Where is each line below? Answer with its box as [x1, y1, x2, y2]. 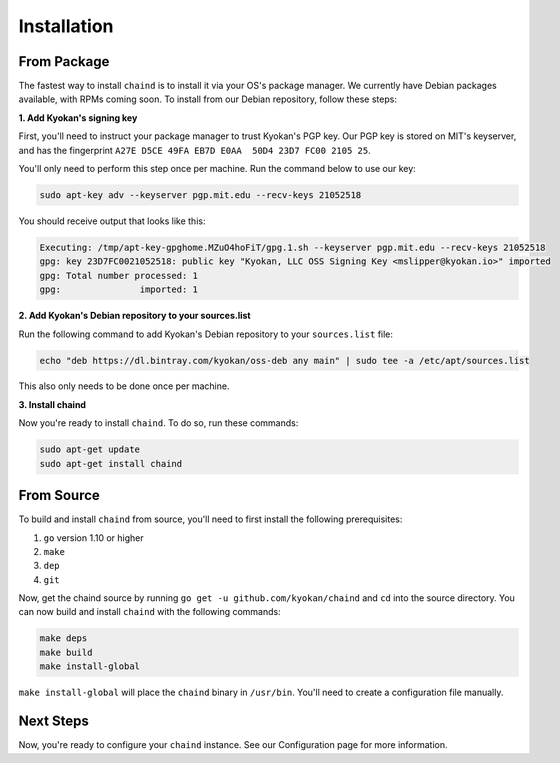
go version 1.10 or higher [43, 531, 144, 544]
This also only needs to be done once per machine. [18, 380, 230, 392]
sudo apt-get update [39, 444, 140, 455]
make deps [39, 633, 88, 644]
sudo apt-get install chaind [39, 458, 183, 469]
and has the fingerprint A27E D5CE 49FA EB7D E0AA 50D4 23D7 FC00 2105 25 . [18, 144, 371, 156]
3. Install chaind [18, 398, 87, 410]
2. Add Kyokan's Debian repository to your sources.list [18, 310, 251, 322]
